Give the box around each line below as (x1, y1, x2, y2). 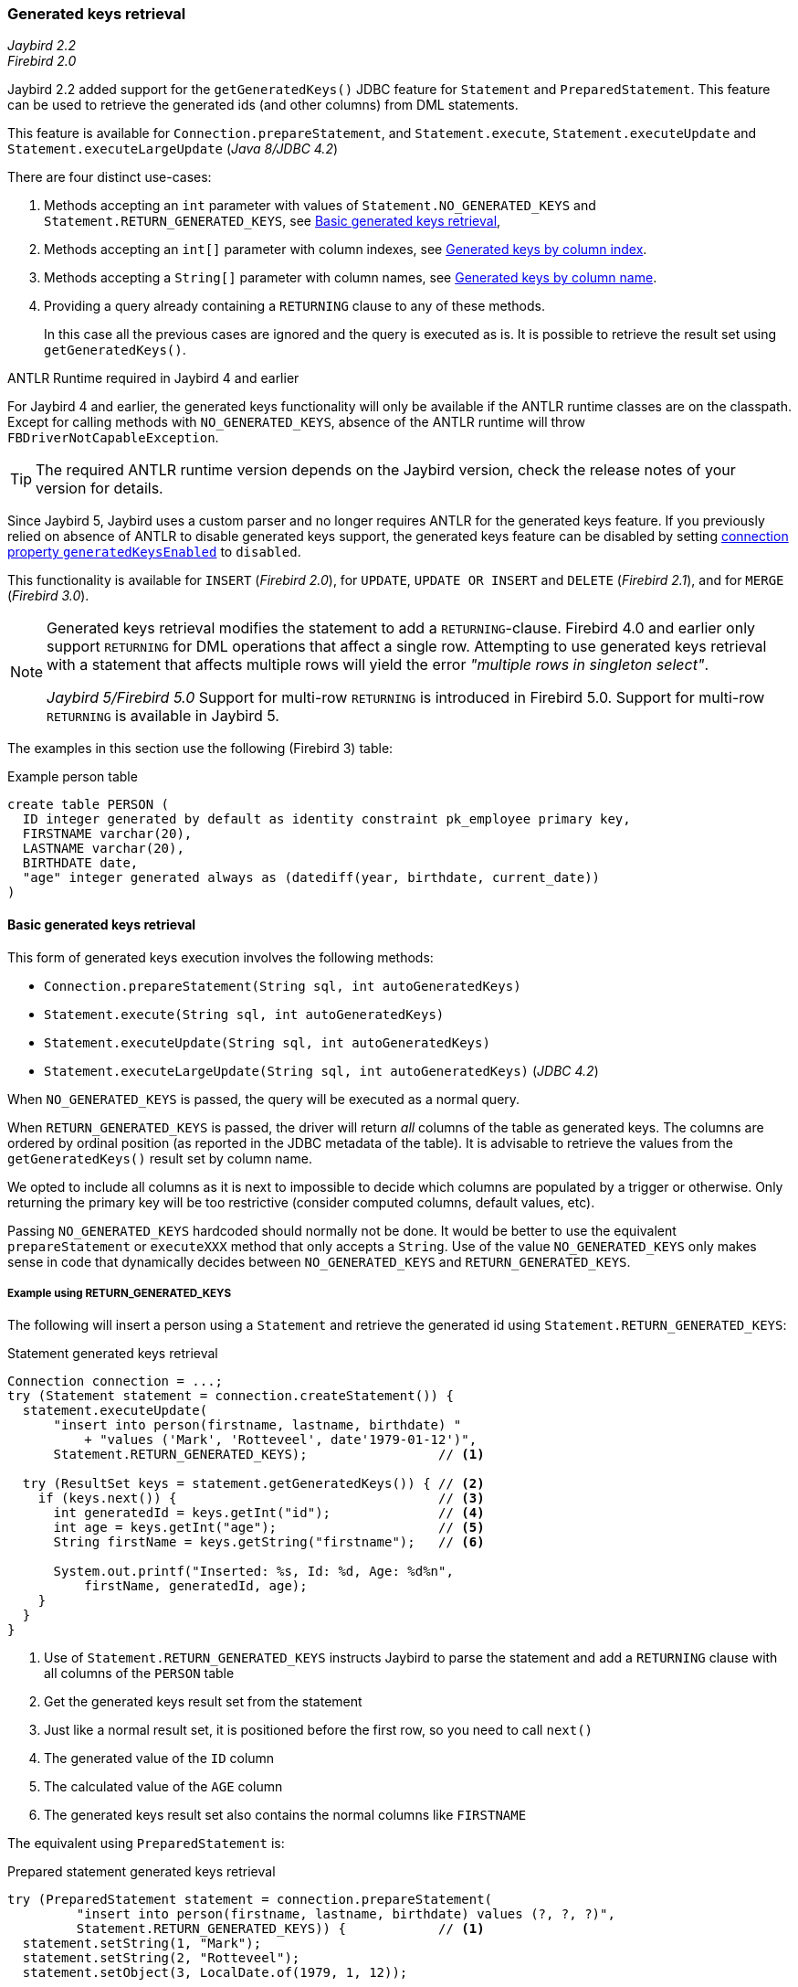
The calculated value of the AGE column (44, 1779, 283, 1795)
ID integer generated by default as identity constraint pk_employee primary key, (22, 812, 631, 827)
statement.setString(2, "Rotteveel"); (22, 1950, 300, 1966)
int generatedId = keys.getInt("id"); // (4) (53, 1505, 485, 1521)
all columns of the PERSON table (44, 1665, 235, 1682)
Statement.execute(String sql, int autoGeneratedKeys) (44, 1006, 445, 1022)
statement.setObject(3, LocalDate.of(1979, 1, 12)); (22, 1965, 408, 1981)
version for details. (36, 479, 163, 498)
